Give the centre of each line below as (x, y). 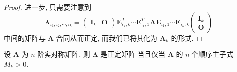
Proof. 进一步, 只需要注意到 (48, 7)
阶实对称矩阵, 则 (64, 54)
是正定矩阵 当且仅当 (133, 54)
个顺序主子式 (213, 54)
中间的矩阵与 (25, 37)
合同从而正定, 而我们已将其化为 (107, 37)
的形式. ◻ (187, 37)
